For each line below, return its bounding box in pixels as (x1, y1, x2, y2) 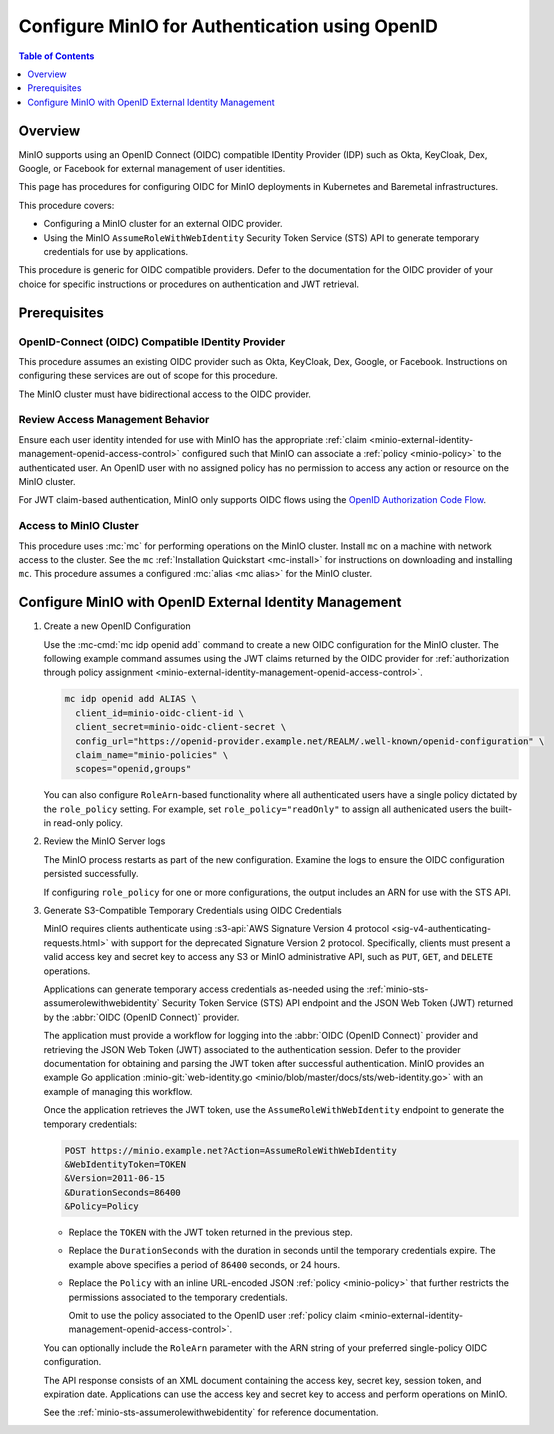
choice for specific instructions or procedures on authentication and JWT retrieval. (18, 278, 360, 290)
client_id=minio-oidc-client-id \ (75, 707, 245, 719)
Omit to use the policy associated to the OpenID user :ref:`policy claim (68, 1310, 357, 1321)
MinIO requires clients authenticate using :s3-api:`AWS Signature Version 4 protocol (43, 923, 390, 935)
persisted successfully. (43, 868, 139, 880)
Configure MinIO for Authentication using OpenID (18, 15, 439, 37)
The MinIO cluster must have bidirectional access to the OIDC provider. (18, 388, 312, 400)
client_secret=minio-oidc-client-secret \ (75, 721, 287, 733)
